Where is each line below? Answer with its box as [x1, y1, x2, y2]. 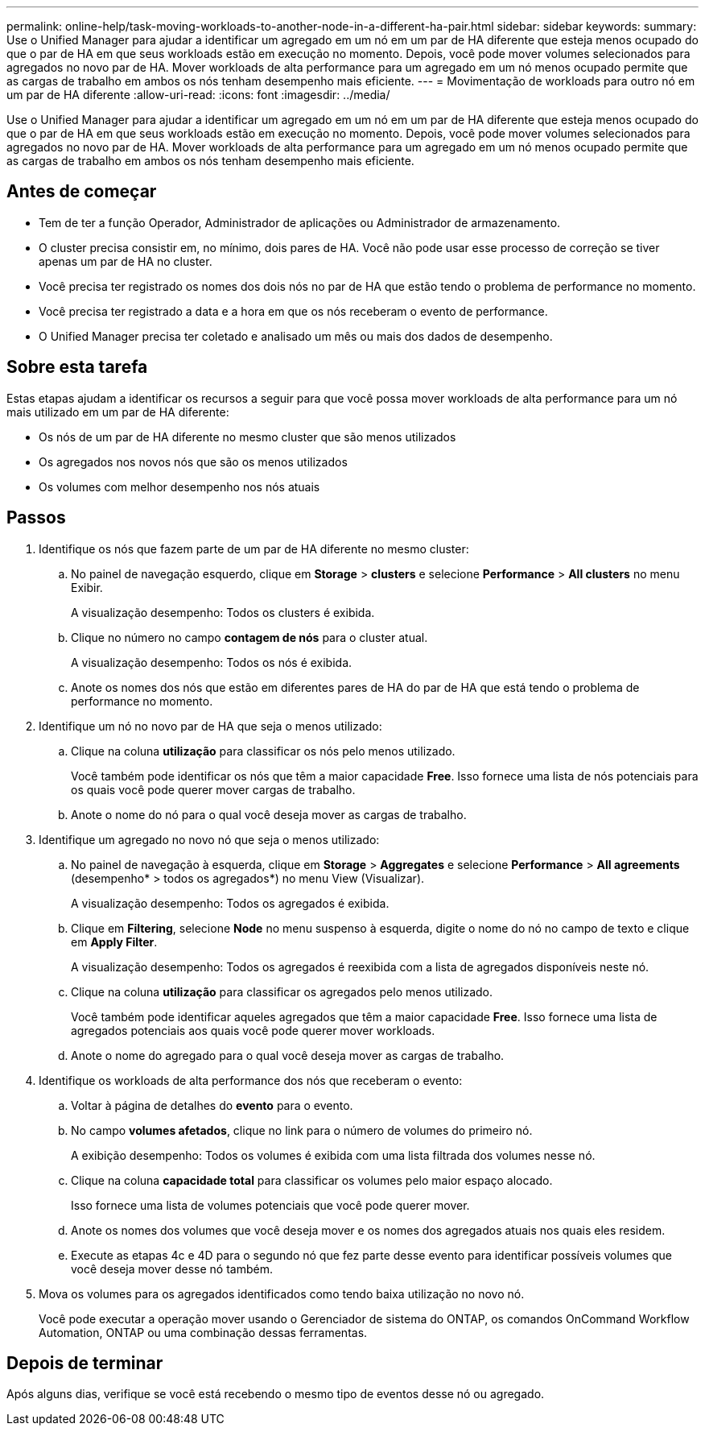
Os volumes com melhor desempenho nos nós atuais [39, 479, 320, 494]
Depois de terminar [6, 1352, 163, 1373]
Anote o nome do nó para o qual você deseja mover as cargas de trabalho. [71, 807, 467, 822]
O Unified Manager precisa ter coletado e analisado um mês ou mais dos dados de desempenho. [39, 329, 553, 343]
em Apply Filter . [71, 934, 158, 949]
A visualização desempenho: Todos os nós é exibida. [71, 655, 352, 669]
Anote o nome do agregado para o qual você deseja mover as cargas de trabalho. [71, 1048, 505, 1062]
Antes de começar [6, 181, 157, 202]
